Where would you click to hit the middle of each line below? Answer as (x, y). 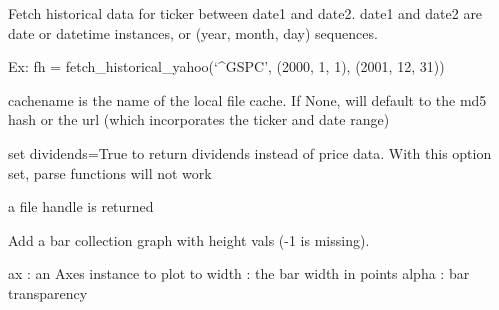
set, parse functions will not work (110, 172)
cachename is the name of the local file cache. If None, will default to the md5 (247, 99)
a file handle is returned (81, 206)
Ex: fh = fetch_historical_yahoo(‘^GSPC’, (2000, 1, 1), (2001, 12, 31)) (226, 66)
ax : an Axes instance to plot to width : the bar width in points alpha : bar (239, 273)
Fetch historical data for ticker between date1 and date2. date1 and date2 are (245, 13)
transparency (48, 292)
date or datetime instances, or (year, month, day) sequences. (193, 32)
